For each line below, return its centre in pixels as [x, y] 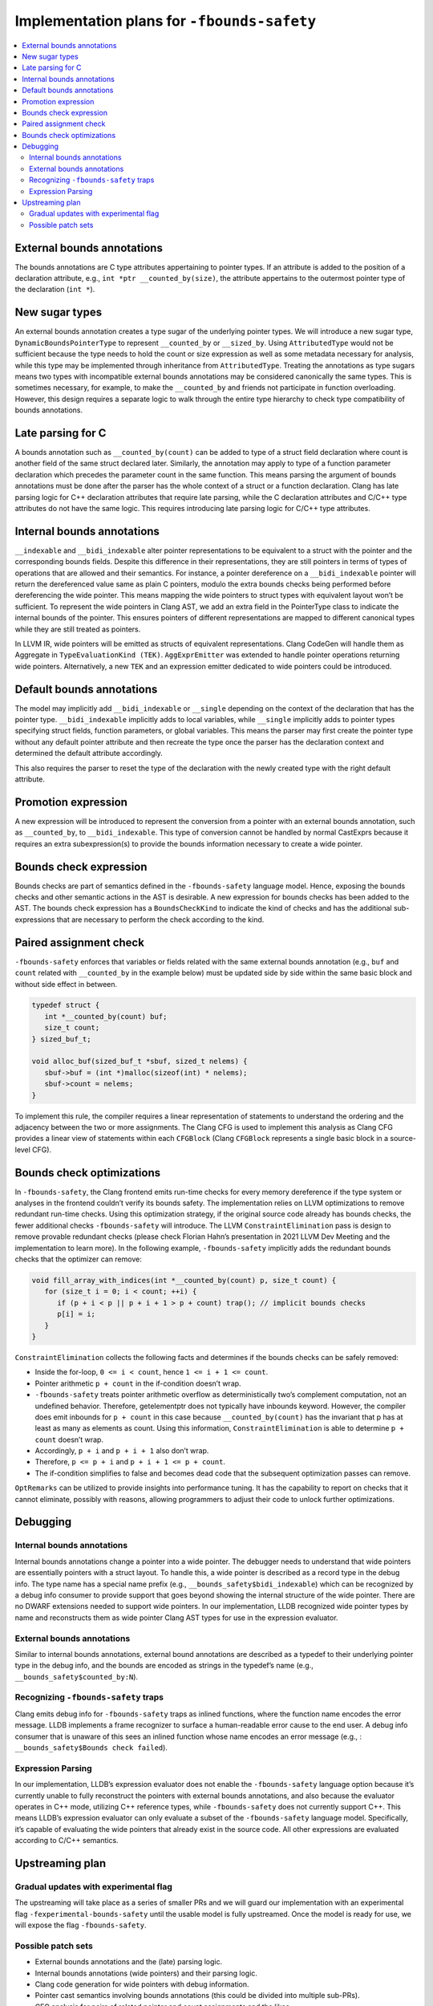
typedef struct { [66, 1005]
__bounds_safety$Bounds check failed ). [91, 1747]
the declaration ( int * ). [55, 290]
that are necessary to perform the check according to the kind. [160, 920]
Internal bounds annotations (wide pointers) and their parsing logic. [146, 1973]
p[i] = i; [77, 1314]
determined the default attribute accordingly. [89, 753]
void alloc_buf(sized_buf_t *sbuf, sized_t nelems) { [140, 1062]
